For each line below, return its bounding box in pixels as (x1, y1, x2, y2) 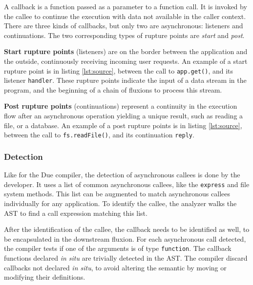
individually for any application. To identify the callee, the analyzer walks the (4, 198, 237, 208)
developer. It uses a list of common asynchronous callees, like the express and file (4, 179, 250, 189)
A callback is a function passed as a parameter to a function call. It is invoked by (4, 1, 247, 11)
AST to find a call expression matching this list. (4, 208, 148, 218)
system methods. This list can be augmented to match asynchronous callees (4, 189, 230, 199)
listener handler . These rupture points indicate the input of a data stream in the (4, 75, 247, 85)
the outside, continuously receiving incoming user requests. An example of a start (4, 56, 248, 66)
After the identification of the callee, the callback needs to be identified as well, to (4, 224, 250, 234)
